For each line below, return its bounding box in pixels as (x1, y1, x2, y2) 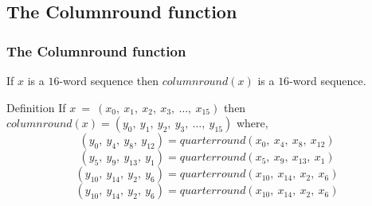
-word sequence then (59, 72, 159, 88)
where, (236, 115, 268, 131)
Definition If (6, 99, 66, 115)
